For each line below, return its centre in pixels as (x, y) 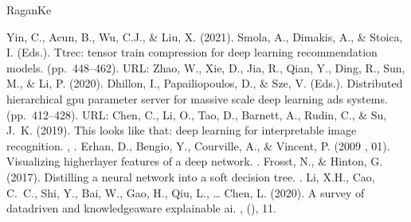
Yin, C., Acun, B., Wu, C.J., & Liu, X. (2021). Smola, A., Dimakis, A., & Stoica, (205, 36)
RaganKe (29, 10)
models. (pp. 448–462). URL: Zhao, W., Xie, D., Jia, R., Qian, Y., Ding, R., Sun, (206, 67)
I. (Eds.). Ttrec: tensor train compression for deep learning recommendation (192, 52)
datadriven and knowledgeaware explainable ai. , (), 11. (141, 208)
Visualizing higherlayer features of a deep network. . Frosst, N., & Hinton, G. (195, 161)
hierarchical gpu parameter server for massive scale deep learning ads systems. (197, 98)
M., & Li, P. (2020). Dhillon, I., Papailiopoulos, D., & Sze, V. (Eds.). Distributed (205, 83)
